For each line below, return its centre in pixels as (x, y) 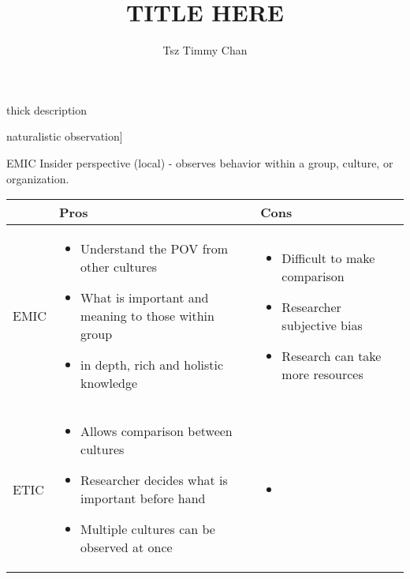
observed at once (127, 547)
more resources (322, 374)
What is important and (145, 298)
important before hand (143, 498)
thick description (47, 109)
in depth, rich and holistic (152, 365)
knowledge (109, 383)
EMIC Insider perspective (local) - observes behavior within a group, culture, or (200, 162)
